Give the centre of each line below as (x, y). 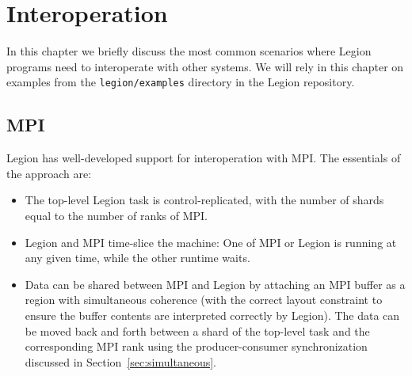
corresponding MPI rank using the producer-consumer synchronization (196, 346)
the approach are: (49, 173)
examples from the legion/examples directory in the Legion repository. (181, 82)
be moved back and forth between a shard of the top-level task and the (197, 330)
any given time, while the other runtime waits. (137, 258)
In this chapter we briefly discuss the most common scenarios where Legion (189, 51)
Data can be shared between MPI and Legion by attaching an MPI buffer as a (215, 284)
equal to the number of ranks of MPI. (116, 215)
